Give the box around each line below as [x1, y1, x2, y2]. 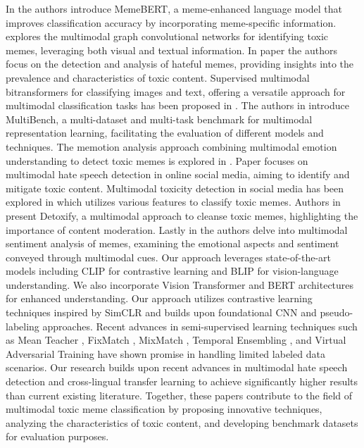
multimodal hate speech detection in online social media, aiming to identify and [6, 167, 350, 182]
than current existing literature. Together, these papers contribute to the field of [6, 387, 353, 402]
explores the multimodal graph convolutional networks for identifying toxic [6, 29, 329, 44]
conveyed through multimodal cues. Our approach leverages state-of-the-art [6, 249, 332, 264]
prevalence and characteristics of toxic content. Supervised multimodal [6, 70, 310, 85]
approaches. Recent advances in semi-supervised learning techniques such [42, 318, 358, 333]
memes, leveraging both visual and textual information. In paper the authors [6, 42, 338, 57]
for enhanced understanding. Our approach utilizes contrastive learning [6, 291, 313, 306]
